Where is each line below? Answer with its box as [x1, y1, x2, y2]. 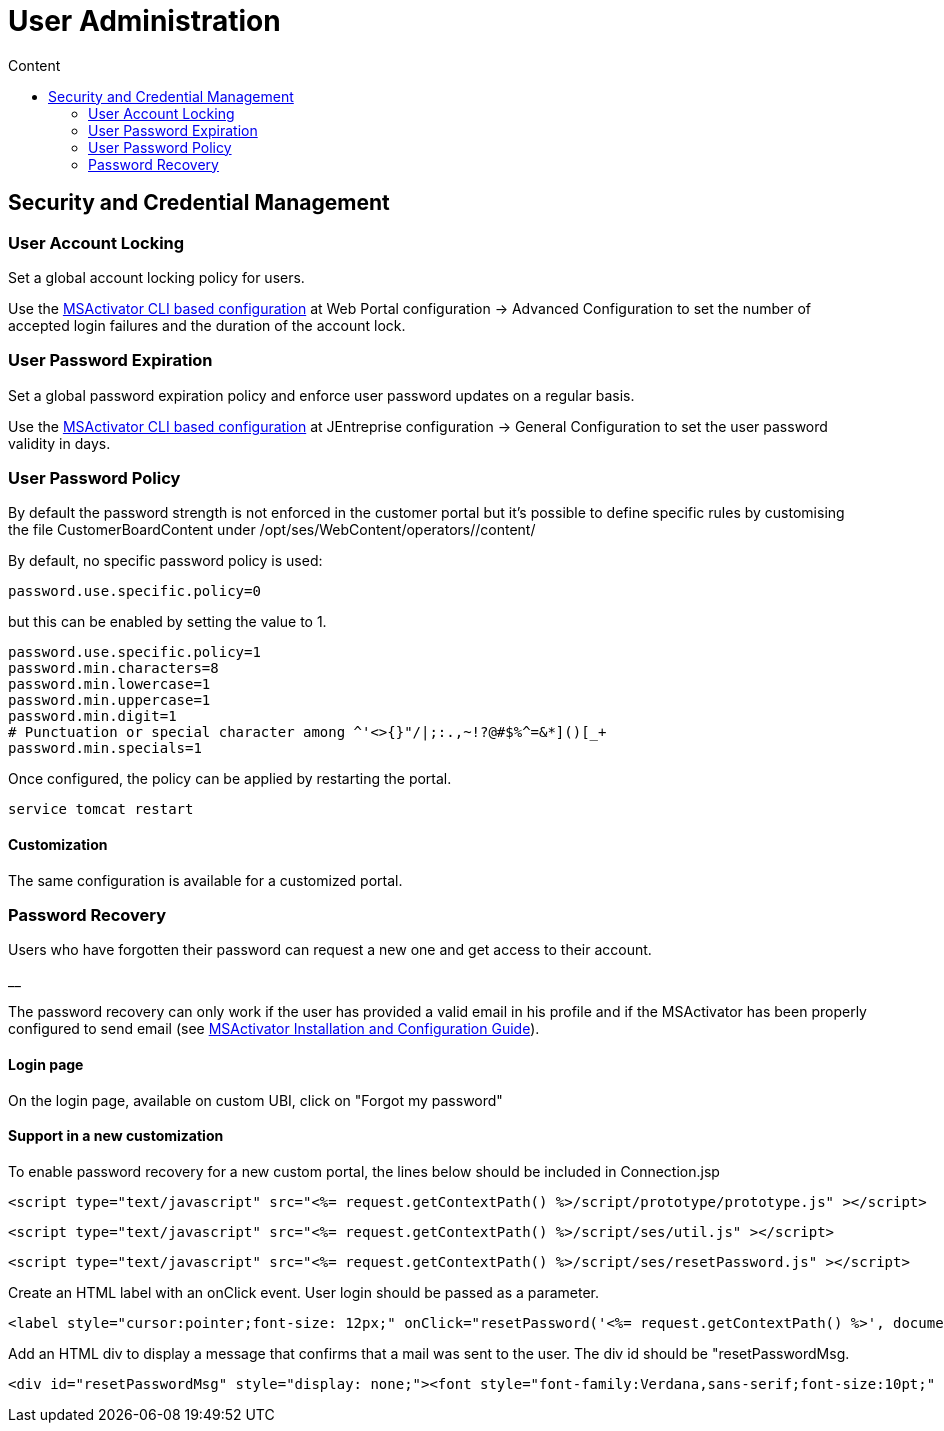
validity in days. [8, 434, 111, 452]
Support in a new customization [8, 1127, 224, 1145]
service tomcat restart [8, 801, 194, 818]
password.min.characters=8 [8, 660, 219, 677]
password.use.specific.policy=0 [8, 583, 261, 600]
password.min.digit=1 [8, 708, 177, 725]
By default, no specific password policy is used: [8, 552, 323, 570]
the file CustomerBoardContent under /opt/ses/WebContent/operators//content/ [8, 521, 536, 539]
